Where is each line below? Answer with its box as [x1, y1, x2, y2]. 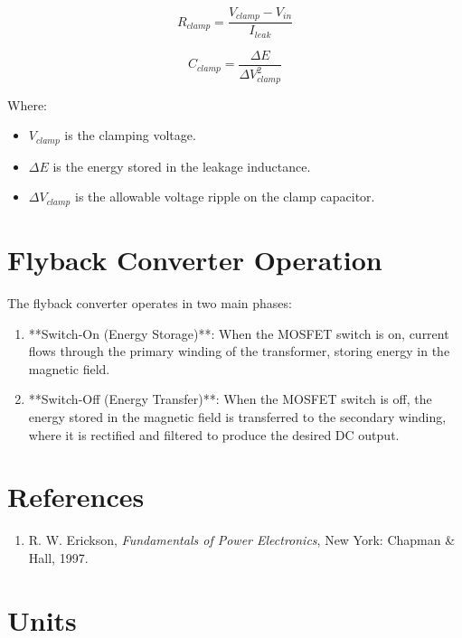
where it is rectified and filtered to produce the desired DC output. [28, 425, 400, 444]
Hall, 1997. [28, 548, 89, 567]
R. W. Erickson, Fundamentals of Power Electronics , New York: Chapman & [28, 530, 456, 549]
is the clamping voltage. [64, 126, 196, 145]
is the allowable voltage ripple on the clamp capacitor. [74, 187, 375, 206]
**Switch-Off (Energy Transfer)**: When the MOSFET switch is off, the [28, 389, 432, 408]
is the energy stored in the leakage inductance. [52, 156, 311, 175]
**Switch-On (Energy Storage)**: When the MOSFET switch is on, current [28, 324, 449, 342]
